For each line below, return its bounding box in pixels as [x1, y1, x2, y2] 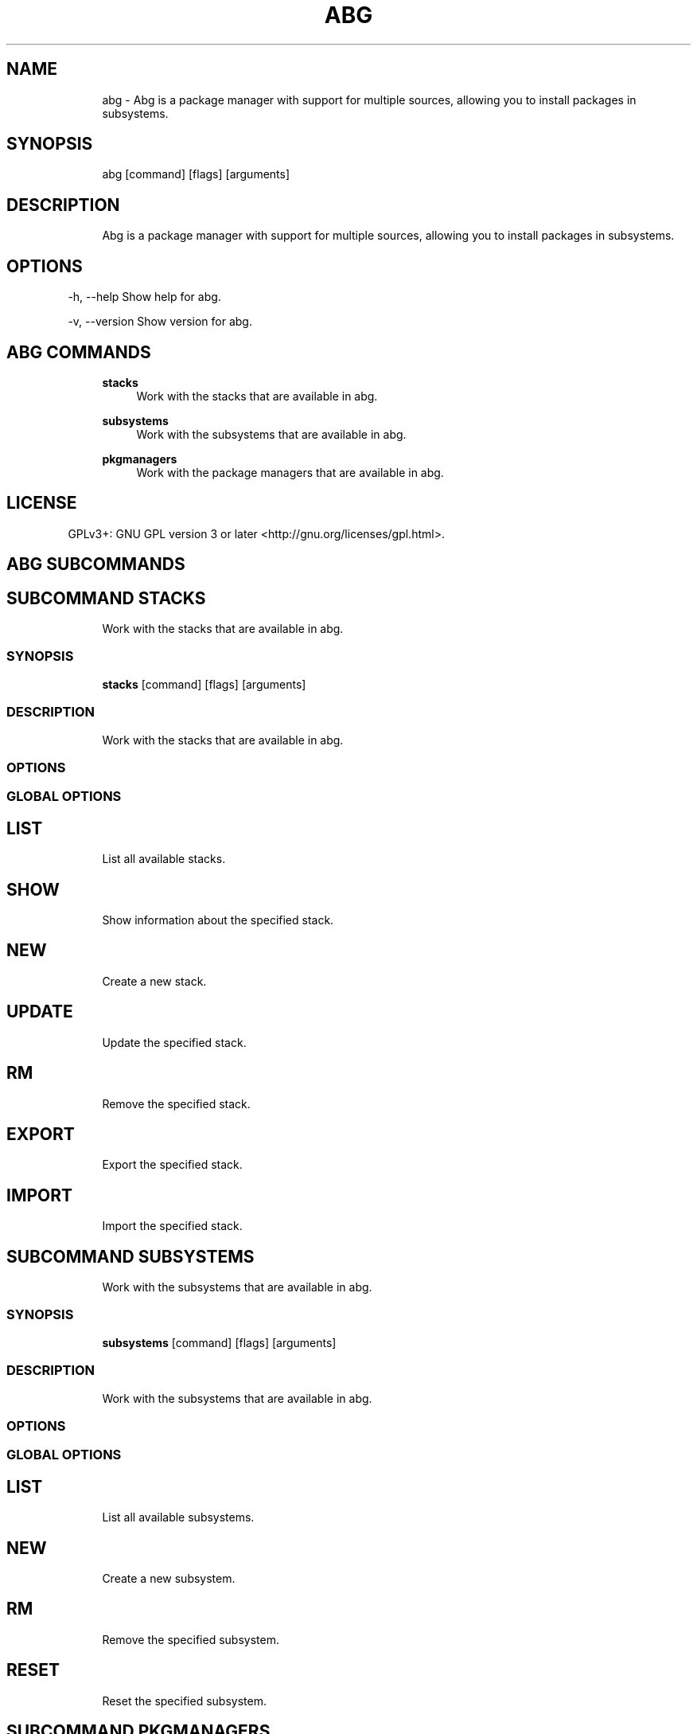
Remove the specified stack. [102, 1096, 251, 1111]
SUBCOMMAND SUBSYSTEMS [6, 1246, 255, 1267]
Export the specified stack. [102, 1158, 243, 1172]
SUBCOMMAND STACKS [6, 588, 206, 608]
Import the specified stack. [102, 1219, 243, 1233]
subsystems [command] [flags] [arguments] [102, 1335, 337, 1349]
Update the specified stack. [102, 1035, 247, 1049]
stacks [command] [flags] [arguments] [102, 677, 306, 691]
